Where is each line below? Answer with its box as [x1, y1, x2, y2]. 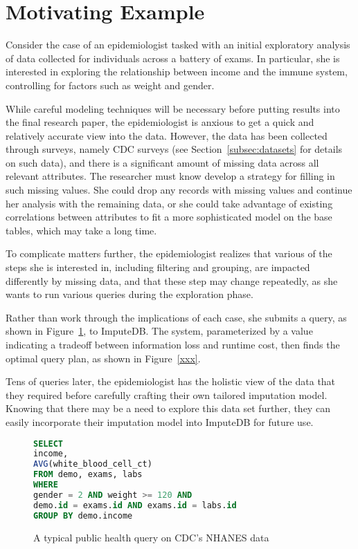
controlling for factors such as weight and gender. [6, 77, 215, 92]
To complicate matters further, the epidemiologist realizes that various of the [6, 246, 332, 261]
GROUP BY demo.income [33, 510, 133, 521]
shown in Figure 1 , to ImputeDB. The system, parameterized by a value [6, 324, 313, 338]
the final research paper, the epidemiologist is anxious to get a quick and [6, 115, 314, 129]
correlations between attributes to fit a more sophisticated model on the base [6, 210, 332, 224]
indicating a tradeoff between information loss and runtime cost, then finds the [6, 337, 340, 351]
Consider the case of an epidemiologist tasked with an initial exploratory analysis [6, 37, 350, 52]
